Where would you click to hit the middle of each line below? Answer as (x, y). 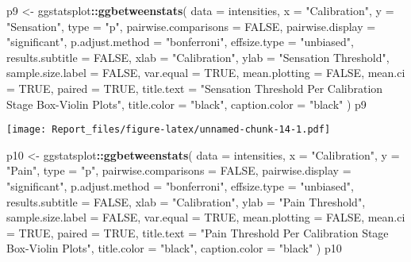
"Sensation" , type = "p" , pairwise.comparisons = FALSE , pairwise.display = (191, 26)
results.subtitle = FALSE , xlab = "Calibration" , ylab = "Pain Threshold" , (186, 201)
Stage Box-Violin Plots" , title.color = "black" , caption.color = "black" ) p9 (186, 104)
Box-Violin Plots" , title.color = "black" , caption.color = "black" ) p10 (174, 248)
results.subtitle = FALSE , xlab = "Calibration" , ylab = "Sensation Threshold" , (198, 57)
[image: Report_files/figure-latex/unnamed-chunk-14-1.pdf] (169, 130)
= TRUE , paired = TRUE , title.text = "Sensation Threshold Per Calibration (195, 88)
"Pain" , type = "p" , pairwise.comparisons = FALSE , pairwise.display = (179, 170)
